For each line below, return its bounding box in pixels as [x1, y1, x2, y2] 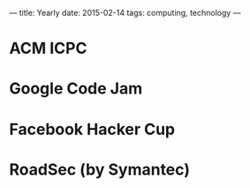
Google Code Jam [9, 79, 143, 99]
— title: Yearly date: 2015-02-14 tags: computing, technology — [9, 8, 241, 18]
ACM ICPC [9, 39, 87, 58]
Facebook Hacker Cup [9, 119, 176, 139]
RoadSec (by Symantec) [9, 159, 190, 179]
